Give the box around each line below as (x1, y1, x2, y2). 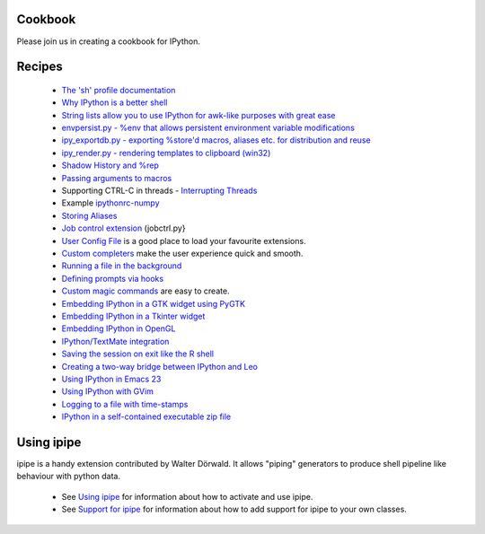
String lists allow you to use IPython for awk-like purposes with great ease (61, 109, 336, 120)
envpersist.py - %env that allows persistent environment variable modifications (61, 122, 355, 134)
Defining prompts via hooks (61, 273, 164, 284)
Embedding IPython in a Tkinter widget (61, 311, 206, 321)
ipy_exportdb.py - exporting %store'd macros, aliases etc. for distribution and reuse (61, 135, 372, 145)
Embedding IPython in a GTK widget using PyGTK (61, 298, 246, 309)
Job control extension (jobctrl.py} (61, 223, 186, 233)
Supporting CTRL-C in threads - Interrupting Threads (61, 185, 258, 197)
